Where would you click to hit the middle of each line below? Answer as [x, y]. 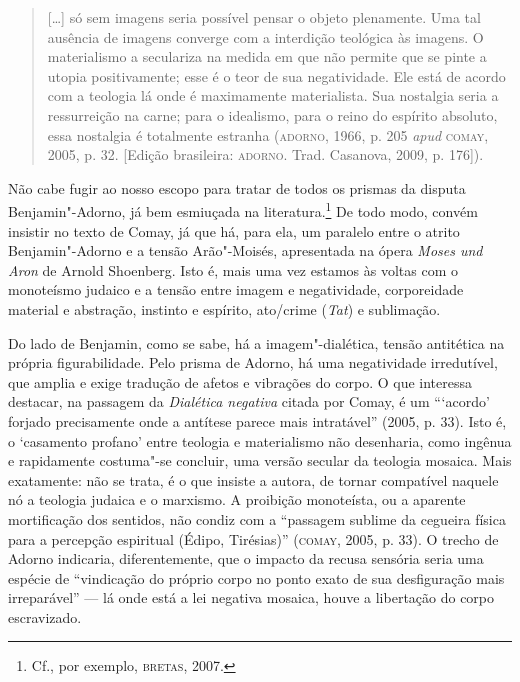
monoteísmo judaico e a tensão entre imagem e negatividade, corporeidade [236, 289]
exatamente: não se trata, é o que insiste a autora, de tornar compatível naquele [253, 479]
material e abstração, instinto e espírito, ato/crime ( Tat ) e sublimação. [224, 308]
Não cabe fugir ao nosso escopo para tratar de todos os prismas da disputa [237, 187]
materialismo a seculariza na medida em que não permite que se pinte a [267, 56]
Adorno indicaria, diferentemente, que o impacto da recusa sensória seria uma [246, 558]
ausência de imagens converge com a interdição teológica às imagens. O [265, 36]
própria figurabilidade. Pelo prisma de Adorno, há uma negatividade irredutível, [253, 362]
